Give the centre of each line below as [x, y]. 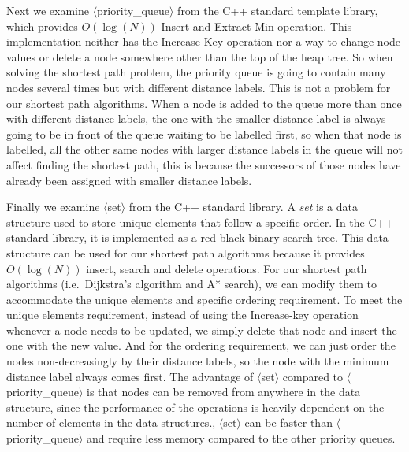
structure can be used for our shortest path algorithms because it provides [186, 252]
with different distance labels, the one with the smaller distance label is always [196, 119]
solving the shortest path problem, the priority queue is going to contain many [196, 72]
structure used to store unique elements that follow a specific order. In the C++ [200, 222]
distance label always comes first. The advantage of [130, 376]
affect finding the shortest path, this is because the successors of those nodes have [204, 164]
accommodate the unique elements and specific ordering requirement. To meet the [204, 299]
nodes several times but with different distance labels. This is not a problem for [199, 87]
